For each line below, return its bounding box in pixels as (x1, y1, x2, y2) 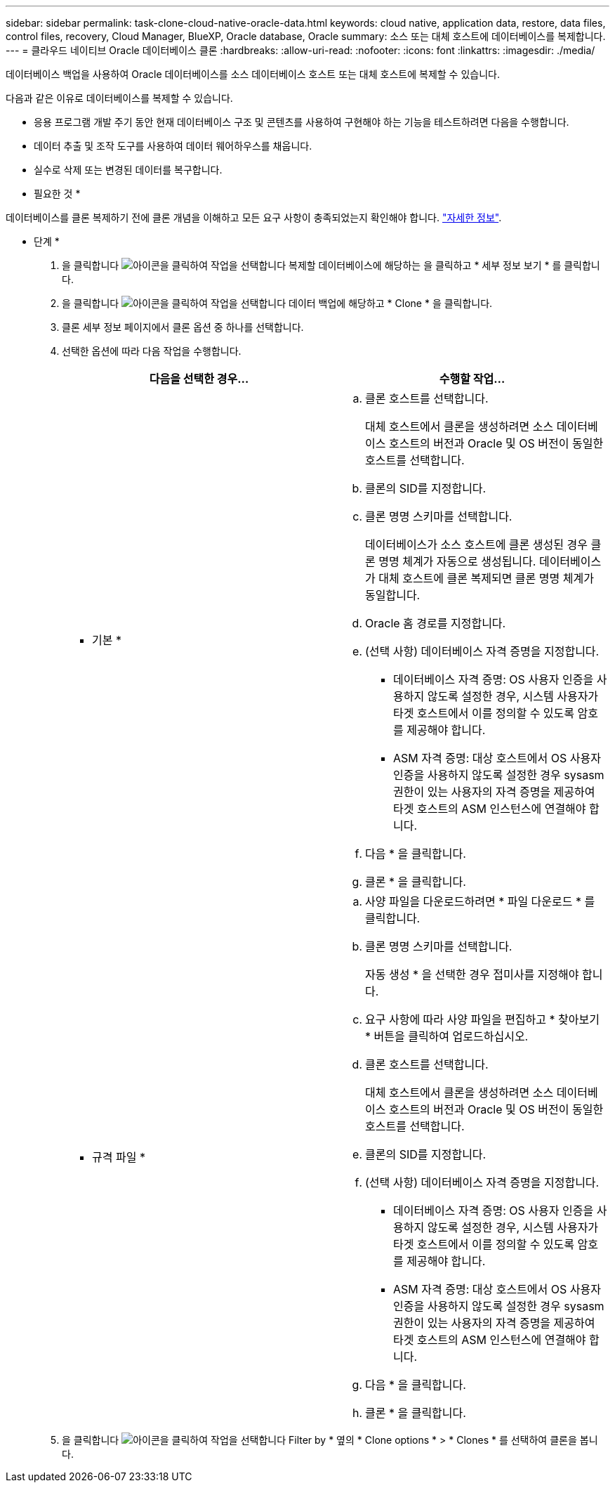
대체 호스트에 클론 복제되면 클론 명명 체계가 (378, 571, 594, 585)
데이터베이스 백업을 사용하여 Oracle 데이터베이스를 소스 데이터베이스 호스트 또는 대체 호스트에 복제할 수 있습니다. (6, 68, 500, 80)
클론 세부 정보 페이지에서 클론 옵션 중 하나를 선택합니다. (62, 321, 304, 333)
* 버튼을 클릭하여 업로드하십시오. (365, 1029, 529, 1043)
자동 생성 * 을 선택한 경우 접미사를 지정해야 (365, 967, 579, 981)
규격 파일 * (92, 1150, 145, 1164)
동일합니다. (365, 588, 421, 602)
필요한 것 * (34, 188, 81, 200)
